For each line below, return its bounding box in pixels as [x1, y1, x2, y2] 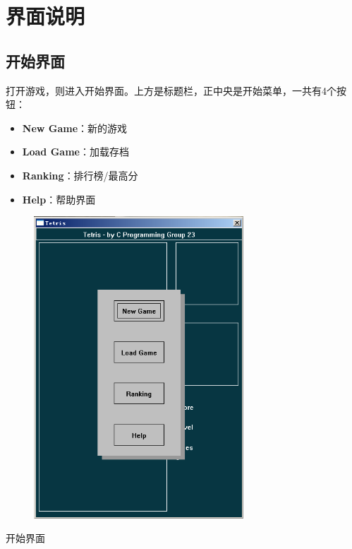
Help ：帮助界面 [22, 191, 96, 206]
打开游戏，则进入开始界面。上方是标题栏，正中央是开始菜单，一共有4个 [6, 83, 336, 98]
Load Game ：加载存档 [22, 144, 129, 159]
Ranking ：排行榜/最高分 [22, 167, 138, 182]
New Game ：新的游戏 [22, 120, 128, 135]
